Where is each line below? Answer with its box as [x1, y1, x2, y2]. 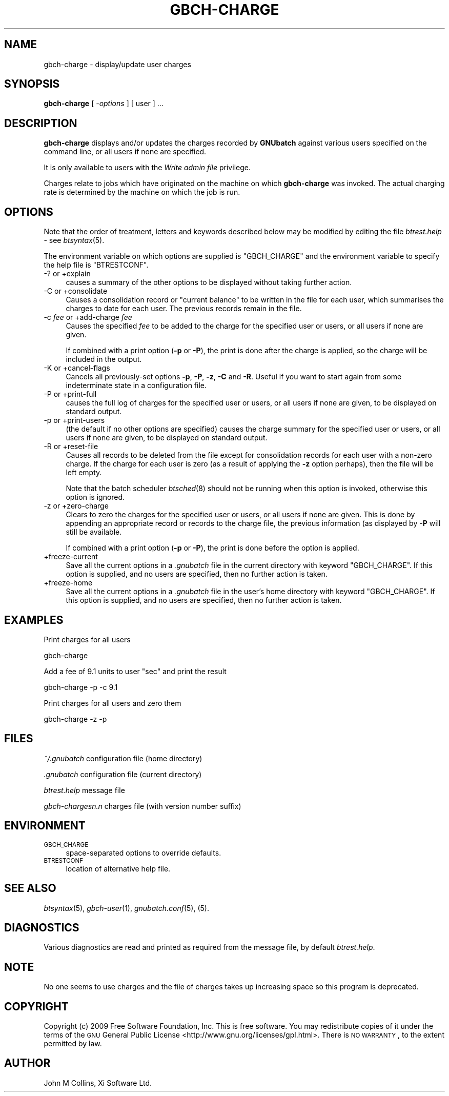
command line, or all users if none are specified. [44, 147, 207, 156]
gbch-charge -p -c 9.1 [44, 682, 118, 692]
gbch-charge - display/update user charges [44, 59, 191, 69]
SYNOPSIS [4, 77, 60, 91]
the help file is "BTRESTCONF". [44, 260, 149, 270]
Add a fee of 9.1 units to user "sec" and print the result [44, 666, 227, 676]
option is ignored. [66, 493, 125, 502]
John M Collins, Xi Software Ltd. [44, 1078, 152, 1087]
